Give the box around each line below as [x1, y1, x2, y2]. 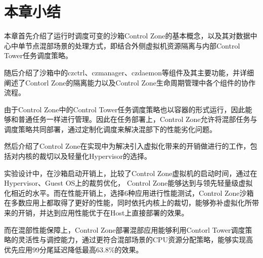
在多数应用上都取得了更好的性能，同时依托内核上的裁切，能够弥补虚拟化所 [4, 197, 252, 208]
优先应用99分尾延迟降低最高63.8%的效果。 [4, 244, 143, 254]
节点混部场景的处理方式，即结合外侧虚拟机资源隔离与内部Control [25, 40, 240, 51]
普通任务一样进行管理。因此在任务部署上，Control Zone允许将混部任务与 [18, 114, 257, 124]
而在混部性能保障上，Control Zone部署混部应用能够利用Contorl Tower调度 [4, 224, 245, 235]
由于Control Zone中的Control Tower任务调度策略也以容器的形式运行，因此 [4, 104, 245, 114]
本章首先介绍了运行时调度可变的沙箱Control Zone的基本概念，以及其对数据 [4, 30, 250, 41]
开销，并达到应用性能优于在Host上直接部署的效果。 [18, 207, 189, 218]
